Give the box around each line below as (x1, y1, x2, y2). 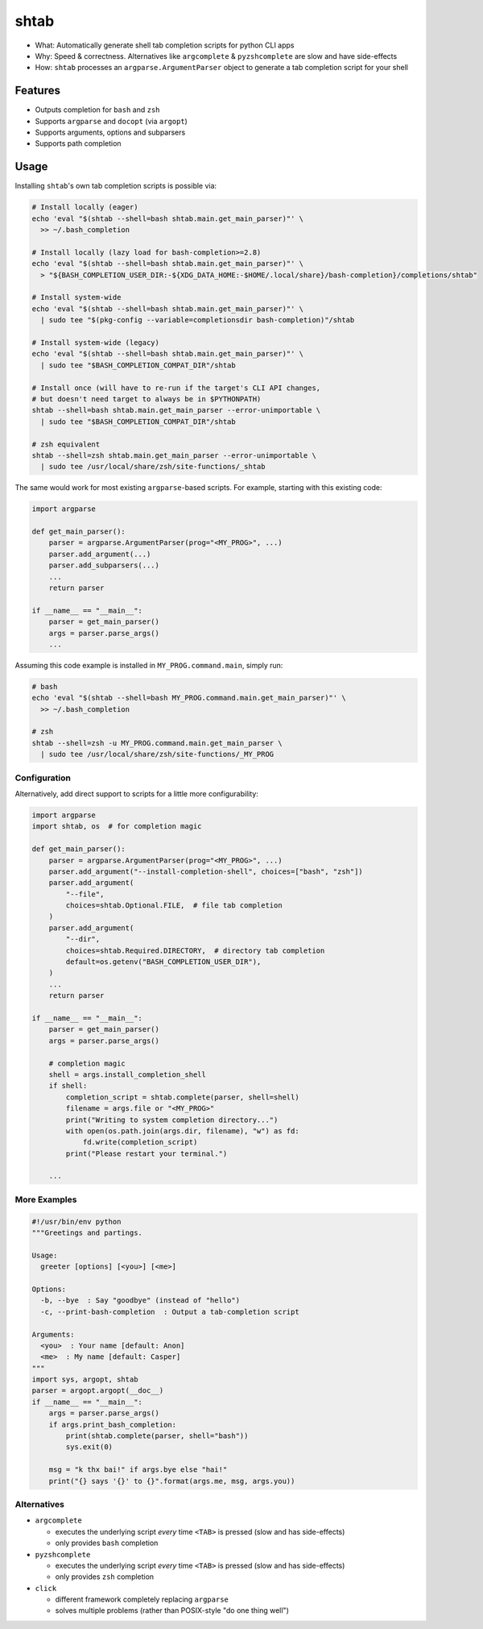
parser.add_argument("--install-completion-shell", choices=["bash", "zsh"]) (48, 866, 364, 876)
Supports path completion (35, 139, 122, 148)
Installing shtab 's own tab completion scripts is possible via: (14, 181, 217, 191)
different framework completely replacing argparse (55, 1594, 229, 1604)
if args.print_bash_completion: (48, 1419, 177, 1429)
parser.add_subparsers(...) (48, 561, 160, 570)
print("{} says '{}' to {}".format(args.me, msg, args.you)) (48, 1476, 295, 1486)
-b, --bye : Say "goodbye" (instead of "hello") (40, 1296, 241, 1305)
